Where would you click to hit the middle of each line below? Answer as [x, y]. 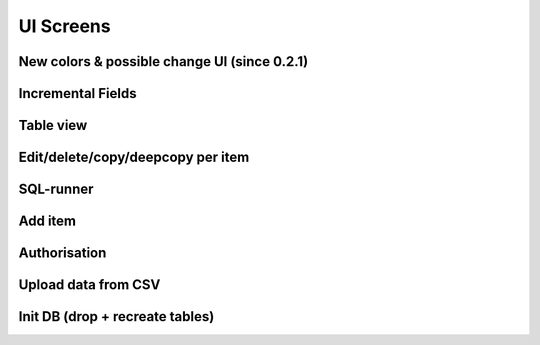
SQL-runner [56, 189]
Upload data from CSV [89, 285]
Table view [53, 125]
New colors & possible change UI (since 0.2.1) [163, 61]
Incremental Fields [77, 93]
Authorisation [62, 253]
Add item [47, 221]
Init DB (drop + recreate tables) [116, 316]
